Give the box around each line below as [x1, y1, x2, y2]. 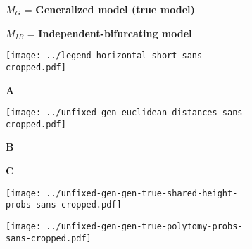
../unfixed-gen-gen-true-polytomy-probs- [46, 221, 243, 231]
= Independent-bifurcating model [27, 25, 192, 40]
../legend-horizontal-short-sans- [46, 51, 208, 61]
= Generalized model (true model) [24, 2, 195, 16]
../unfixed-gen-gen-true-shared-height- [46, 188, 238, 198]
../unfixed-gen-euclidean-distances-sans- [46, 108, 248, 118]
